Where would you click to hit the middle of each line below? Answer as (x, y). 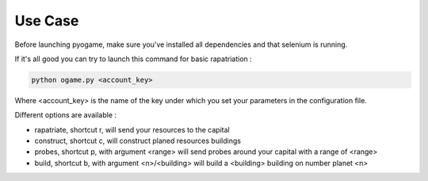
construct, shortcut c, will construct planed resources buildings (138, 141)
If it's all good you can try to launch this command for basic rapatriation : (134, 59)
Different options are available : (66, 115)
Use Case (47, 21)
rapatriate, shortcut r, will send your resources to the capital (132, 129)
